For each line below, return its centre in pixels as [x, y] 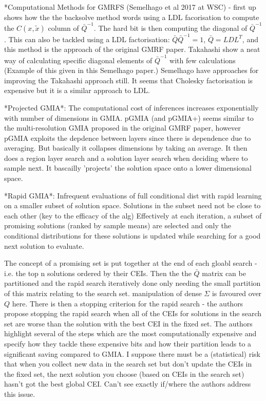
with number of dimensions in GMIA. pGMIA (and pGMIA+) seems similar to [129, 117]
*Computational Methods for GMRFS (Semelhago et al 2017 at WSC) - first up [130, 7]
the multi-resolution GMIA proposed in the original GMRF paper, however [122, 128]
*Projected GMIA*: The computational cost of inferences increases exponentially [131, 107]
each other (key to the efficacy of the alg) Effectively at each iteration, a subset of [133, 215]
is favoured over [237, 293]
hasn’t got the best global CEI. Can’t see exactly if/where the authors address [128, 384]
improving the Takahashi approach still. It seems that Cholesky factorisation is [129, 80]
